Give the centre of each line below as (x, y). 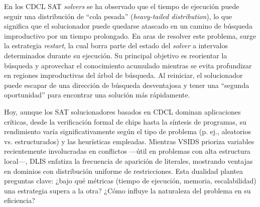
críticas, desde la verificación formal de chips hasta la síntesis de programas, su (125, 121)
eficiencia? (20, 200)
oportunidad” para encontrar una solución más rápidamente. (97, 95)
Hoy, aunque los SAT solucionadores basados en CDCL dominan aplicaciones (122, 111)
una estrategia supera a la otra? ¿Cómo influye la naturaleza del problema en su (127, 190)
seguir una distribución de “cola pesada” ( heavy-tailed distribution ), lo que (118, 16)
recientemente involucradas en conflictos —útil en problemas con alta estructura (127, 151)
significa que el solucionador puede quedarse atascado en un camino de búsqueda (128, 26)
